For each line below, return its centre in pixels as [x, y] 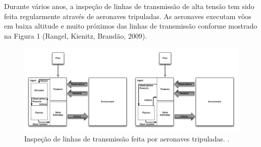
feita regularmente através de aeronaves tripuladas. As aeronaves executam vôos [128, 16]
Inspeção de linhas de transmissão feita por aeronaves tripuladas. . [127, 138]
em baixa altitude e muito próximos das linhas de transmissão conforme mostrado [131, 26]
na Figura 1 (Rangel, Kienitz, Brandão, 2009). [76, 35]
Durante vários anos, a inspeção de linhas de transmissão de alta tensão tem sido [129, 6]
